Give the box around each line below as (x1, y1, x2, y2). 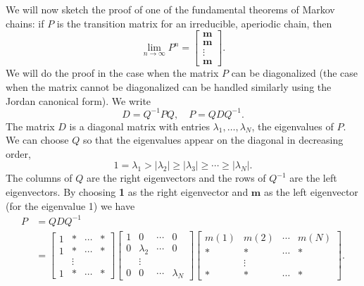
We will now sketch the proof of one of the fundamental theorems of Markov (6, 2, 335, 16)
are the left (289, 170, 337, 185)
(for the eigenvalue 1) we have (6, 198, 135, 213)
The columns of (6, 170, 73, 185)
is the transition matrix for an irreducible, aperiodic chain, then (56, 15, 332, 30)
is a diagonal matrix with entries (69, 118, 210, 133)
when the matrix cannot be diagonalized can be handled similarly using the (6, 79, 332, 94)
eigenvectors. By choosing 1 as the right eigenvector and (6, 184, 249, 199)
